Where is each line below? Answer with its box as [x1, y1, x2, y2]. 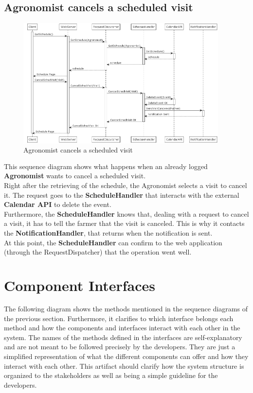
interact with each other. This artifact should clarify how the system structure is [4, 360, 244, 371]
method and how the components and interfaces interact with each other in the [4, 323, 240, 333]
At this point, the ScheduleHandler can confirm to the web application [4, 237, 222, 247]
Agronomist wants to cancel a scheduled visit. [4, 171, 146, 181]
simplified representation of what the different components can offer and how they [4, 351, 249, 361]
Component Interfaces [4, 275, 155, 295]
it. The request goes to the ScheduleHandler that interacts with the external [4, 189, 239, 200]
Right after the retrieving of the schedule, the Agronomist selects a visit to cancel [4, 180, 247, 190]
